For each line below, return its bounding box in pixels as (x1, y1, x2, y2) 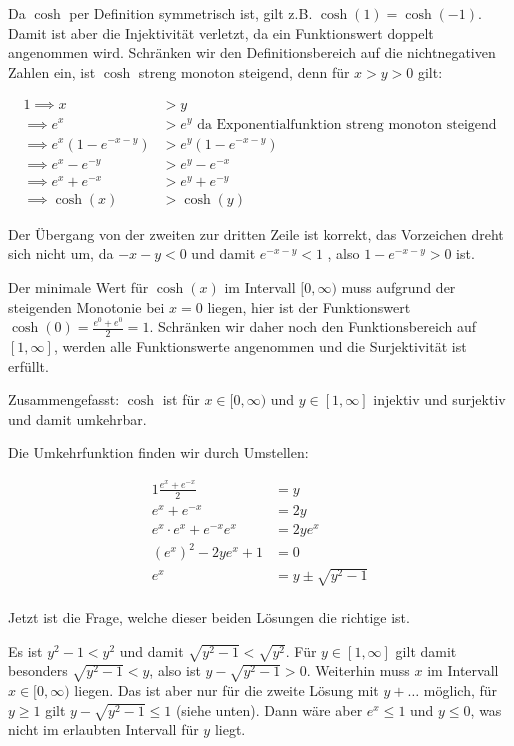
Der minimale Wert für (8, 276, 149, 297)
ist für (162, 389, 200, 410)
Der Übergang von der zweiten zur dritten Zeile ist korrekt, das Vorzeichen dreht (8, 223, 504, 244)
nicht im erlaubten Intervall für (8, 719, 199, 740)
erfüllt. (8, 355, 49, 376)
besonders (8, 660, 68, 681)
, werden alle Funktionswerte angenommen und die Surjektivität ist (53, 336, 467, 356)
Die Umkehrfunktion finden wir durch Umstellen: (8, 442, 309, 463)
